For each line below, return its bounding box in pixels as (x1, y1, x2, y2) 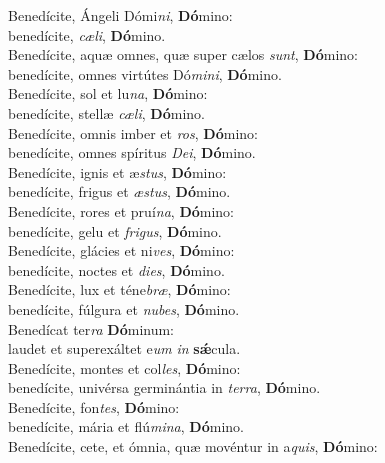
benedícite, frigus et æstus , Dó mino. (8, 181, 231, 202)
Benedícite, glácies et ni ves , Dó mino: (8, 240, 235, 261)
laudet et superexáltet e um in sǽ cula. (8, 338, 241, 359)
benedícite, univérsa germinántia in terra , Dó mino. (8, 377, 321, 398)
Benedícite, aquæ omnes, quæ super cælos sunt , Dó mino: (8, 44, 358, 65)
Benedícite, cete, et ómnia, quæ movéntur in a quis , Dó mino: (8, 436, 378, 457)
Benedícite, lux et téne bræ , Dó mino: (8, 279, 231, 300)
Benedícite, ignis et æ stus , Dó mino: (8, 161, 227, 182)
